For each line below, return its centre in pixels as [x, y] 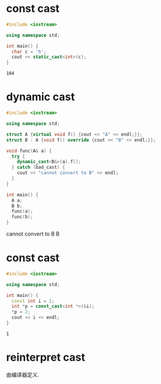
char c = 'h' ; [29, 52]
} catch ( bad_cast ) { [38, 168]
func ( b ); [22, 217]
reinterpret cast [46, 357]
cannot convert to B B [33, 234]
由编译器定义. [23, 374]
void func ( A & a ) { [29, 151]
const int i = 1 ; [33, 301]
